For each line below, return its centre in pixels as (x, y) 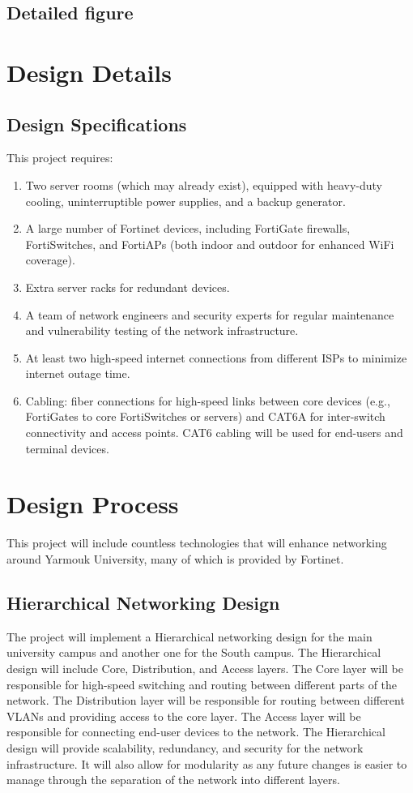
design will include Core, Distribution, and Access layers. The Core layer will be (205, 668)
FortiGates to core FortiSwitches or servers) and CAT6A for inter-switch (205, 416)
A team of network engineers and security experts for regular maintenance (210, 314)
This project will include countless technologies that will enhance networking (197, 543)
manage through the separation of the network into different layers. (173, 780)
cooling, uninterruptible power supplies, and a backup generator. (185, 201)
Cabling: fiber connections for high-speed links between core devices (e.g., (208, 400)
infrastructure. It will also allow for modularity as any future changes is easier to (207, 763)
